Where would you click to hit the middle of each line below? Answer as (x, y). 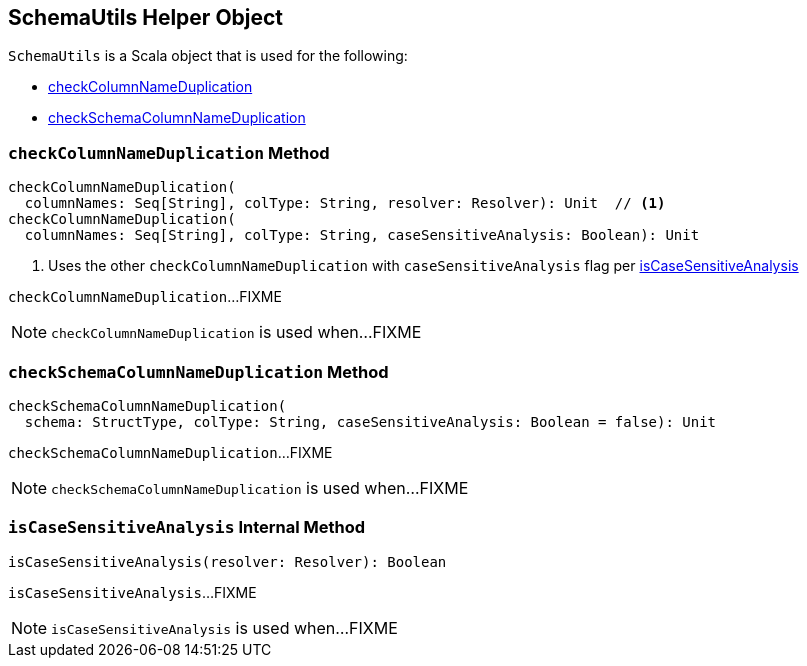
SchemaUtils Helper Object (146, 17)
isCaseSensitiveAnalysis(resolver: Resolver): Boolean (227, 561)
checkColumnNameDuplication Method (169, 152)
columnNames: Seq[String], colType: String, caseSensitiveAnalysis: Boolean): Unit (362, 235)
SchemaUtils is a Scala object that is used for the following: (208, 56)
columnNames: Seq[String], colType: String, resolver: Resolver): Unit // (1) (345, 203)
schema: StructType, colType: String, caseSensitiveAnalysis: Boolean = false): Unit (370, 421)
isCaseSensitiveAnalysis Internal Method (187, 527)
